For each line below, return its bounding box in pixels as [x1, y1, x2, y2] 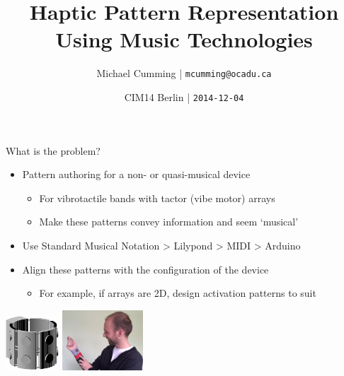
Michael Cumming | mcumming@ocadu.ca [96, 66, 272, 81]
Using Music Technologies [55, 25, 313, 54]
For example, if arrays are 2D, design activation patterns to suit [39, 286, 316, 300]
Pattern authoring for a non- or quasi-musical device [22, 167, 251, 182]
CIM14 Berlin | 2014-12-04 [124, 89, 244, 104]
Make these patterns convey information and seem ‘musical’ [39, 214, 299, 229]
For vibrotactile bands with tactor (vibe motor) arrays [39, 190, 275, 205]
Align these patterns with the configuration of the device [22, 262, 269, 276]
